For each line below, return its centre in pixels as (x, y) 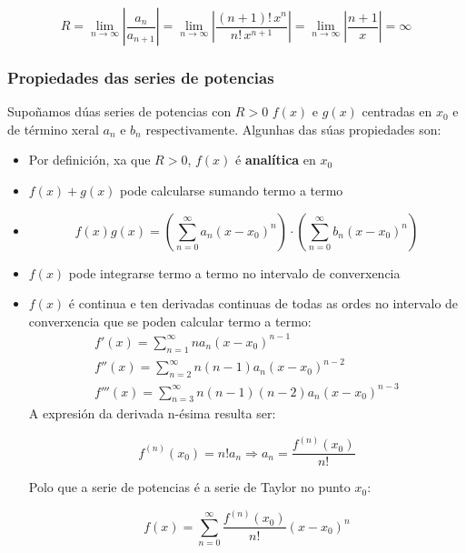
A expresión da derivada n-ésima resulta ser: (152, 413)
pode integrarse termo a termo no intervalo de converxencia (234, 272)
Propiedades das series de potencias (141, 77)
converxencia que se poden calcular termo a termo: (170, 321)
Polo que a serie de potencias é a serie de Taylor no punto (189, 487)
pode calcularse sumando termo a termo (232, 190)
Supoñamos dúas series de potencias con (119, 111)
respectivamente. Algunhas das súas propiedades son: (293, 129)
